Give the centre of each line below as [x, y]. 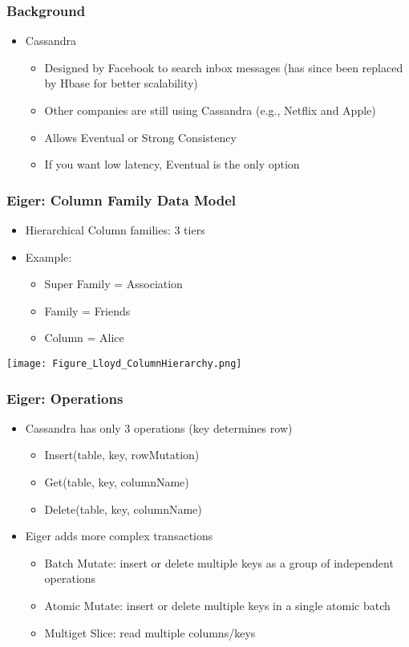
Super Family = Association [113, 284]
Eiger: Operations [65, 398]
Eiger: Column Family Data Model [121, 199]
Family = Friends [87, 310]
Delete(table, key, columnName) [123, 509]
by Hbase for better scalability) [121, 83]
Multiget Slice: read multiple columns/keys [150, 632]
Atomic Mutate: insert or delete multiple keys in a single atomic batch [217, 605]
